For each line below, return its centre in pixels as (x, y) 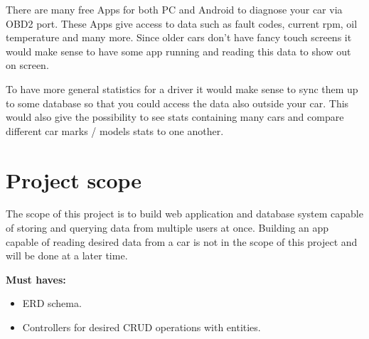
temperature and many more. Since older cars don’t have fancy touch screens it (179, 37)
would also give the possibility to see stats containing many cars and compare (175, 117)
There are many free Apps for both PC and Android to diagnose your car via (174, 9)
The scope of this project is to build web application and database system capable (184, 214)
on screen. (27, 65)
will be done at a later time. (67, 255)
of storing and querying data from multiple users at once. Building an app (167, 228)
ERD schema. (52, 303)
